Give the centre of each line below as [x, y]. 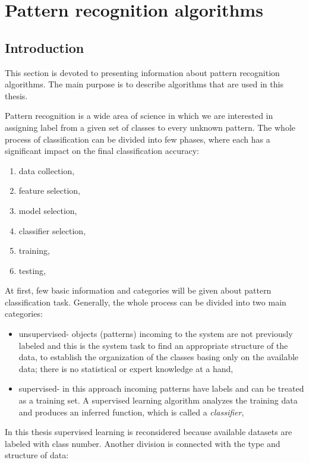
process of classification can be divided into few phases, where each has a [138, 139]
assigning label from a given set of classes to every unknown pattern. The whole [150, 127]
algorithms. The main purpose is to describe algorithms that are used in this [144, 84]
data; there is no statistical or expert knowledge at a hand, [126, 368]
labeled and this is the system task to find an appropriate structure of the [153, 345]
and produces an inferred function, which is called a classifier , [131, 412]
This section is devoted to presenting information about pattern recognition [142, 72]
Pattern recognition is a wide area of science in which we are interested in [139, 116]
